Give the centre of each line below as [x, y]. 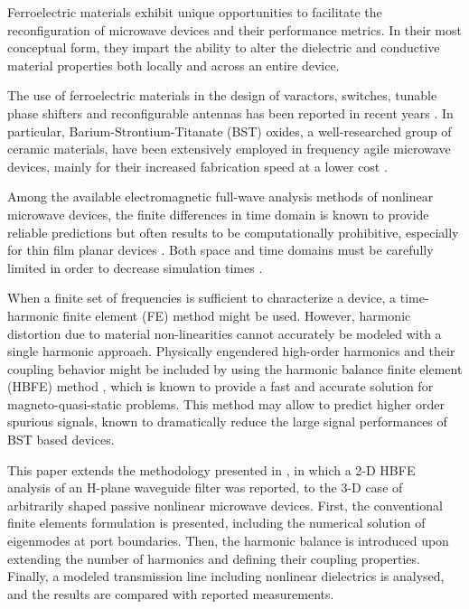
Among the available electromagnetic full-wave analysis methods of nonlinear [220, 197]
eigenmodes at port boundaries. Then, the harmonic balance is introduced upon [228, 541]
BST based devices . [61, 440]
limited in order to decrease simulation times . [135, 267]
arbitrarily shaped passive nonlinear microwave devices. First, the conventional [225, 505]
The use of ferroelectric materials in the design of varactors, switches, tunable [222, 95]
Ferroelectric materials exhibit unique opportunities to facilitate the [195, 12]
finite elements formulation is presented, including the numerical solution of [216, 523]
